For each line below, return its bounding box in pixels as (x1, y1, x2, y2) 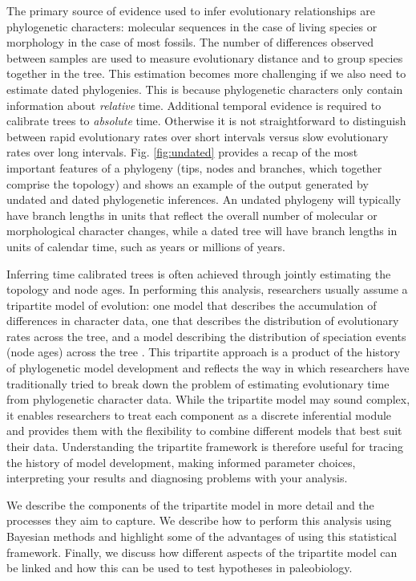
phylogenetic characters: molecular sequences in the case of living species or (6, 18, 378, 35)
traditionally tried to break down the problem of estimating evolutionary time (6, 375, 390, 392)
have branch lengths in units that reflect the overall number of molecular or (6, 206, 378, 223)
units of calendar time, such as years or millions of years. (6, 238, 285, 254)
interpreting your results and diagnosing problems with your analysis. (6, 469, 348, 486)
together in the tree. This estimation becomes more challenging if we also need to (6, 65, 406, 82)
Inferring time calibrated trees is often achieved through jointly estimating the (6, 265, 391, 282)
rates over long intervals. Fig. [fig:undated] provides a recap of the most (6, 144, 358, 160)
